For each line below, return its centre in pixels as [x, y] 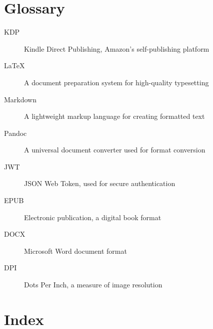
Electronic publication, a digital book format [93, 217]
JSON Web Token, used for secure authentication [100, 183]
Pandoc [15, 133]
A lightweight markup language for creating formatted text [114, 116]
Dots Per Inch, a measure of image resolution [93, 285]
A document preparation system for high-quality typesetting [116, 82]
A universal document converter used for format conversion [115, 150]
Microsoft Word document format [75, 251]
